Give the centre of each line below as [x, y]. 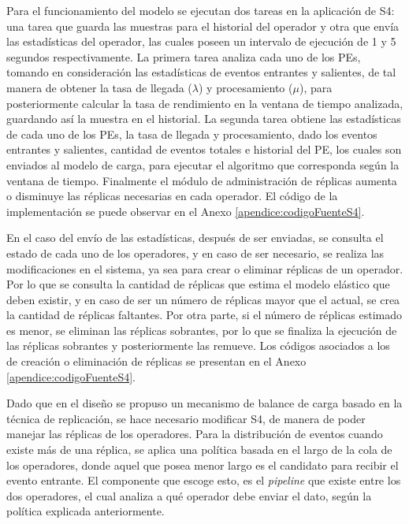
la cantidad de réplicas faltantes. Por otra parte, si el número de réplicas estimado [204, 315]
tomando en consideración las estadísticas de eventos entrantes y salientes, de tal [201, 72]
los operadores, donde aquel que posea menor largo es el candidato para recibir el [203, 465]
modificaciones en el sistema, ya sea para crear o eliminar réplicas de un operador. [205, 268]
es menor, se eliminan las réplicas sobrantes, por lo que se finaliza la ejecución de [202, 330]
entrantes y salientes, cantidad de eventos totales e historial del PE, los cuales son [204, 149]
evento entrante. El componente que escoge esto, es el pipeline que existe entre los [204, 480]
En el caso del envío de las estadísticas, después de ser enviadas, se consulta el [195, 238]
